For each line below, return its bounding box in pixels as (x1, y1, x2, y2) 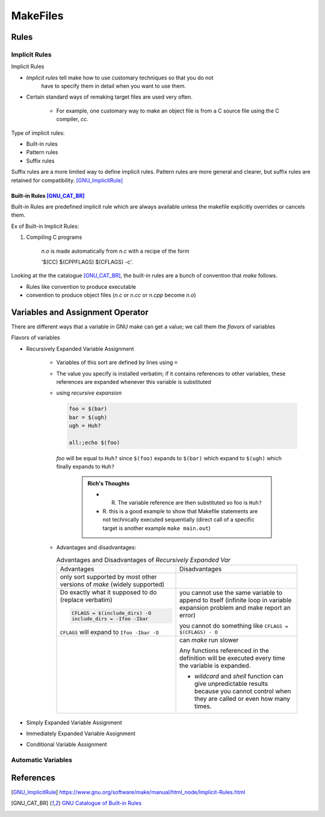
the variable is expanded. (179, 661, 251, 670)
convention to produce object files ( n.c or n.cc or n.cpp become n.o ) (26, 292, 196, 299)
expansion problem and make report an (179, 603, 291, 612)
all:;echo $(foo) (69, 439, 120, 446)
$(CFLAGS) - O (179, 629, 218, 636)
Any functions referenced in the (179, 646, 269, 655)
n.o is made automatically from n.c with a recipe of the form (41, 247, 190, 254)
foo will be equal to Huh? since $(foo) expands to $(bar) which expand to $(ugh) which (56, 454, 282, 461)
